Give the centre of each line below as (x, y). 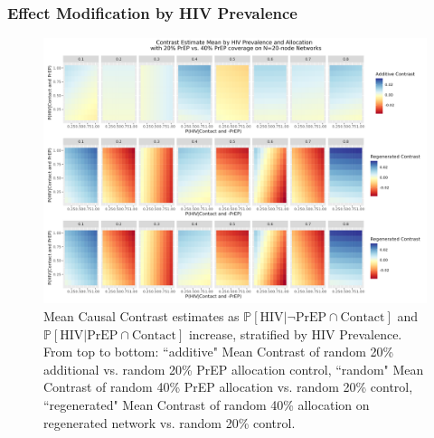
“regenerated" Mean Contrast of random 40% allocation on (207, 404)
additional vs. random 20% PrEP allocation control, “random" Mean (234, 369)
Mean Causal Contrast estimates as (142, 315)
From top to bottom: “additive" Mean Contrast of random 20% (219, 352)
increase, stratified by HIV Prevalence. (295, 333)
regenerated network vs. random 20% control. (170, 422)
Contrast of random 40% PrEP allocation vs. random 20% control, (228, 387)
